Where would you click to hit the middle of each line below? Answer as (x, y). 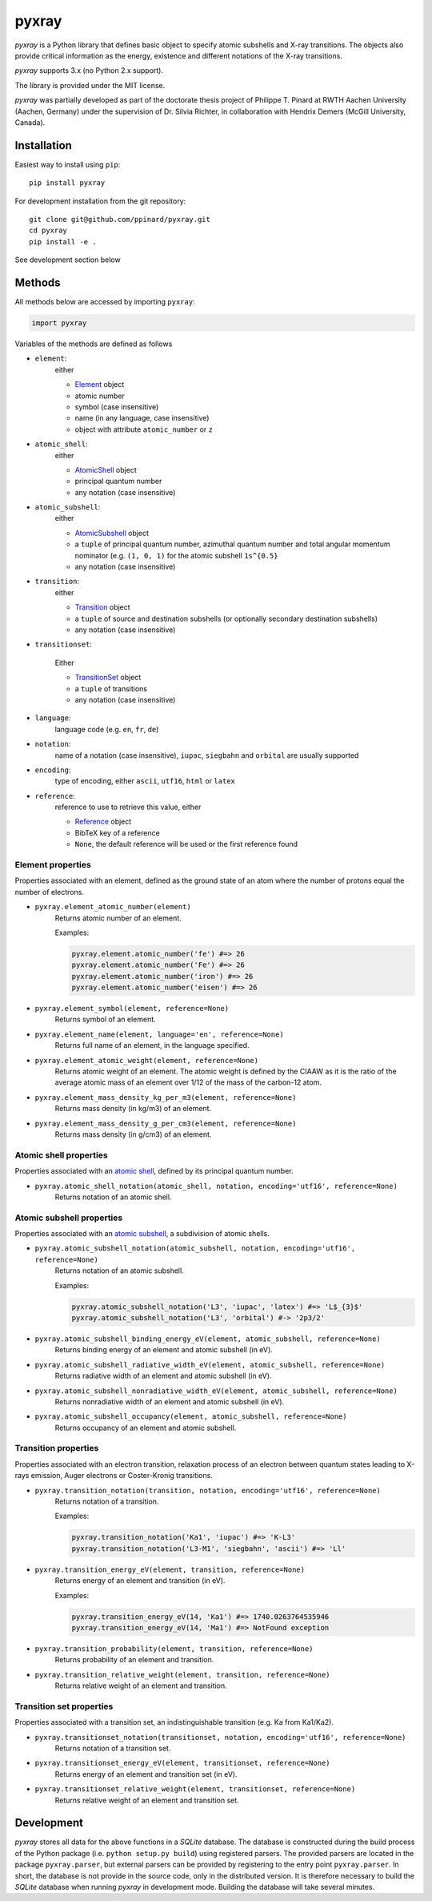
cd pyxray (48, 231)
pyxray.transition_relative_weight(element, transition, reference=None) (183, 1675)
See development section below (68, 260)
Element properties (53, 865)
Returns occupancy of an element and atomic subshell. (146, 1428)
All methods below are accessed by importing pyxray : (105, 302)
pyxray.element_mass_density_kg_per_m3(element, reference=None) (166, 1097)
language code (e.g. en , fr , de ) (107, 729)
